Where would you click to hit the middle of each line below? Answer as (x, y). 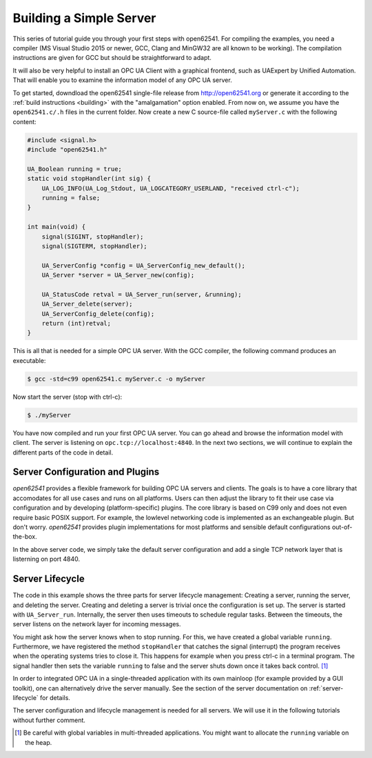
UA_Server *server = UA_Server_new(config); (118, 275)
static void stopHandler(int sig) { (89, 179)
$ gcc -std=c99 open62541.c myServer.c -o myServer (116, 379)
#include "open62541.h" (68, 150)
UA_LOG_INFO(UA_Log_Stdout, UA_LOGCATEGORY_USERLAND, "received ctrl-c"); (170, 188)
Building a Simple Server (84, 18)
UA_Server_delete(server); (87, 304)
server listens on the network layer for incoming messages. (97, 624)
